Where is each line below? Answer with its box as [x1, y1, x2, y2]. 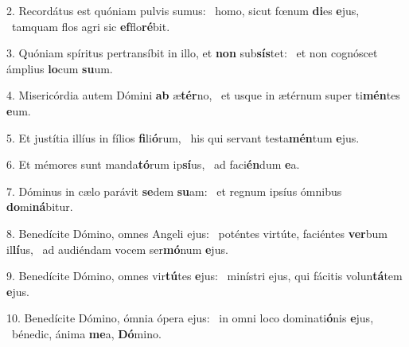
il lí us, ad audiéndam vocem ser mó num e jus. [6, 240, 228, 257]
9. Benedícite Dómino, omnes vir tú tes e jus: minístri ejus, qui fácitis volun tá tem [6, 267, 403, 284]
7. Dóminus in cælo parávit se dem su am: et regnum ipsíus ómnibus [6, 182, 342, 199]
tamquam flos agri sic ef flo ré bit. [11, 18, 170, 34]
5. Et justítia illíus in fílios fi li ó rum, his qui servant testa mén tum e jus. [6, 129, 360, 146]
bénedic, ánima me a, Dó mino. [11, 325, 162, 341]
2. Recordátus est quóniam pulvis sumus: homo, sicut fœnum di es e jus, [6, 2, 360, 18]
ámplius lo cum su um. [6, 60, 113, 76]
